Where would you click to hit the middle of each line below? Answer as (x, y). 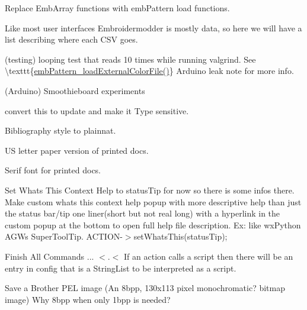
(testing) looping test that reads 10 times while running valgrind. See (130, 59)
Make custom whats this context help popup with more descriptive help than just (153, 201)
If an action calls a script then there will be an (209, 256)
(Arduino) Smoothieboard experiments (75, 90)
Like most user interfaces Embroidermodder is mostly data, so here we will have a (153, 28)
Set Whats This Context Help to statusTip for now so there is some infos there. (150, 190)
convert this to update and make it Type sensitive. (97, 110)
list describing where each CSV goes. (71, 39)
